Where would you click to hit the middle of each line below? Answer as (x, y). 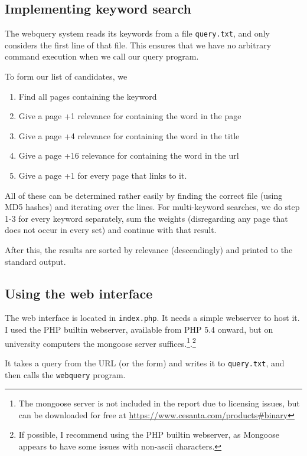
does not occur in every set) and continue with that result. (111, 230)
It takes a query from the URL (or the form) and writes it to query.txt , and (145, 362)
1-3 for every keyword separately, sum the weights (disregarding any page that (146, 218)
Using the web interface (79, 293)
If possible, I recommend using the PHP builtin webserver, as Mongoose (149, 434)
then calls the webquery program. (65, 374)
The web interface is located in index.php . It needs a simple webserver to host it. (152, 318)
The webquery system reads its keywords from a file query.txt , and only (137, 33)
